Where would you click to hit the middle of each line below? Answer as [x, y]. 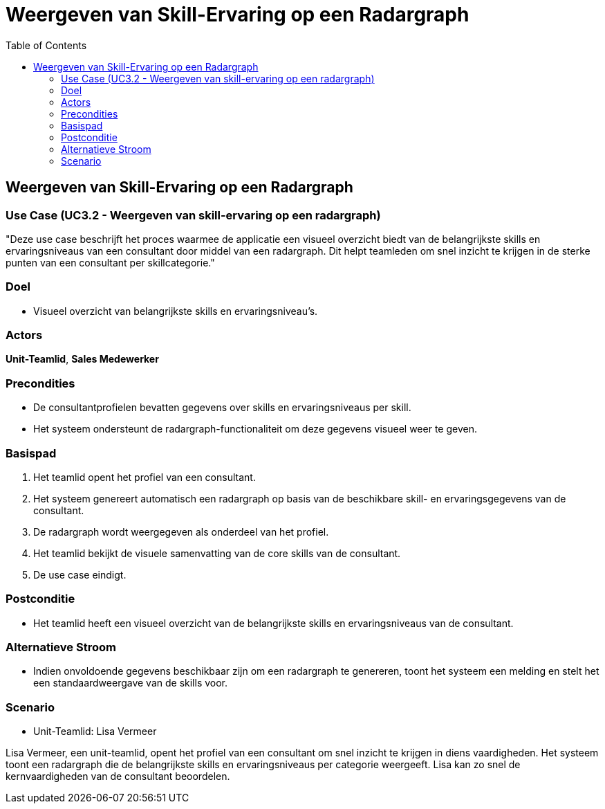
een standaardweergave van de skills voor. [131, 683]
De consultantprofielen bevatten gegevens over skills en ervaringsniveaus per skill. [222, 408]
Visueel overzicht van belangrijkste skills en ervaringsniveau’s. [176, 311]
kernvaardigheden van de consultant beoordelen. [118, 776]
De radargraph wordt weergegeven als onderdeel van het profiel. [181, 531]
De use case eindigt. [80, 574]
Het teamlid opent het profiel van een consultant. [145, 477]
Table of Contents [46, 45]
